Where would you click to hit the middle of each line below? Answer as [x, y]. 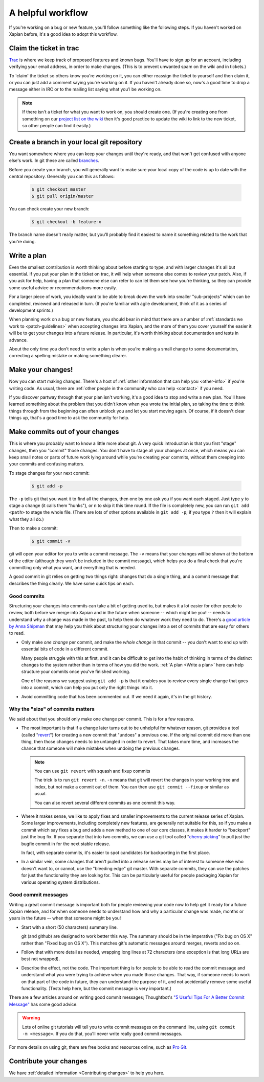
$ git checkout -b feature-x [66, 222]
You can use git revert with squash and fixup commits [92, 771]
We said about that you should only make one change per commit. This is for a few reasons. [102, 719]
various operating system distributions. [61, 882]
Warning [31, 1018]
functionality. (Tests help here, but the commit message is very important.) [96, 988]
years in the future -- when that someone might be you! [65, 918]
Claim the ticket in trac [44, 48]
